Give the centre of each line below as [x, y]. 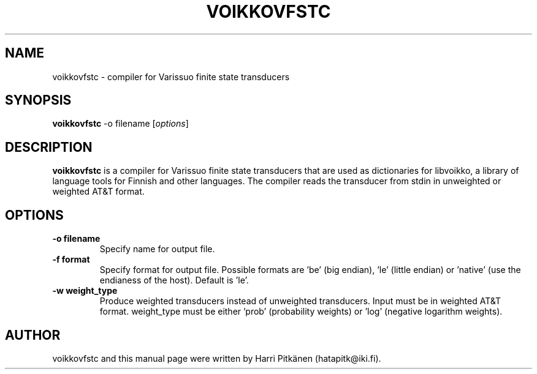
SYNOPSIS [38, 100]
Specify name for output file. [157, 249]
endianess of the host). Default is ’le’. [174, 280]
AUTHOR [33, 335]
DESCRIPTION [49, 147]
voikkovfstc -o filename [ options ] [120, 124]
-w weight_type [85, 291]
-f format [71, 260]
